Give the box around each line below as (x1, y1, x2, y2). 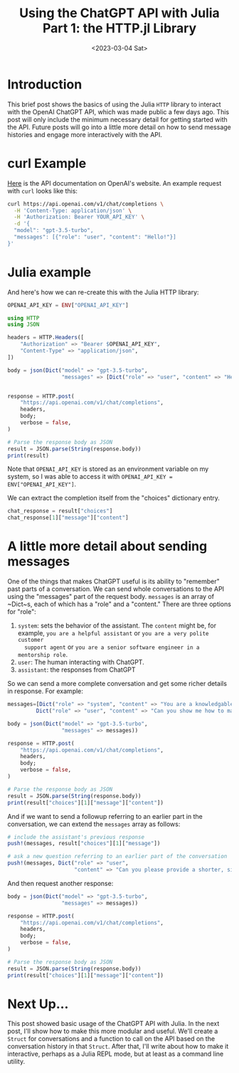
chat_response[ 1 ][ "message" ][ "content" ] (7, 514, 129, 522)
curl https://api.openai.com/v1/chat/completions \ (7, 200, 164, 208)
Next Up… (7, 996, 69, 1012)
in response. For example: (7, 687, 84, 695)
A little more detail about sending (7, 538, 208, 555)
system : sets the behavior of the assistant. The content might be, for (17, 621, 217, 630)
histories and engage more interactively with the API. (7, 130, 162, 138)
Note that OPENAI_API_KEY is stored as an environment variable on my (7, 465, 209, 473)
